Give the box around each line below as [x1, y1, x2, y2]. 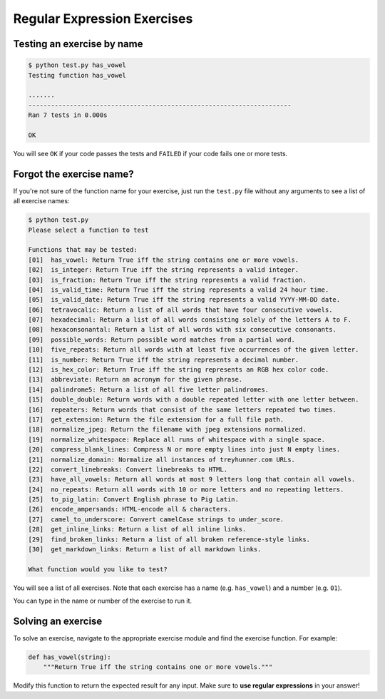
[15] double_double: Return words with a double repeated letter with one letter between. [28, 396, 359, 404]
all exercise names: [13, 197, 70, 205]
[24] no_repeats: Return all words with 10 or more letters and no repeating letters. [28, 485, 344, 494]
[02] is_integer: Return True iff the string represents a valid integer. [28, 266, 299, 274]
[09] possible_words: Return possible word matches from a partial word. [28, 335, 296, 344]
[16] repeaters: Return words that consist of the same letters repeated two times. [28, 405, 337, 414]
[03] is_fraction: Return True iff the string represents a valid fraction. [28, 275, 307, 284]
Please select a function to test [28, 225, 149, 234]
